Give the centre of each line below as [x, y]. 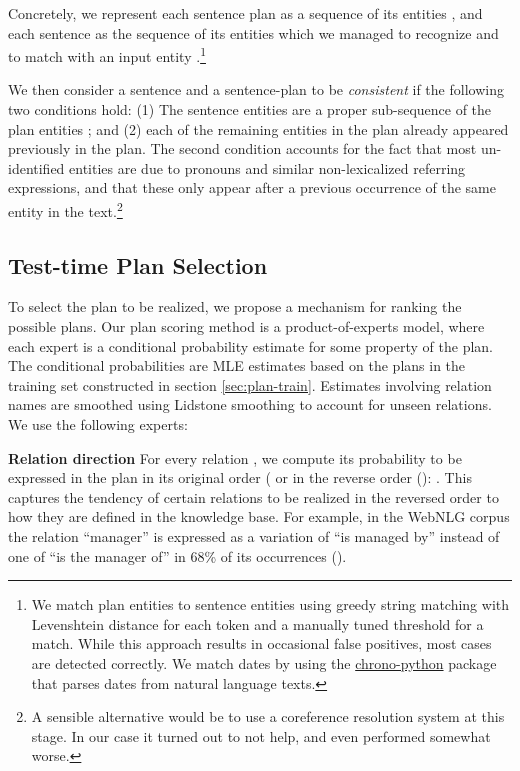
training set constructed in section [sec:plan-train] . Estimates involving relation [250, 384]
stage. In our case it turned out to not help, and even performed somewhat [261, 735]
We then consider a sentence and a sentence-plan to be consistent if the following [256, 89]
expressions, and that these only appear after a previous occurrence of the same [252, 187]
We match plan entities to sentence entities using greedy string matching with [270, 604]
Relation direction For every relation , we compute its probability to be [235, 457]
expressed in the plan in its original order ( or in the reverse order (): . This [240, 477]
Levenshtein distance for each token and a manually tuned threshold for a [257, 623]
